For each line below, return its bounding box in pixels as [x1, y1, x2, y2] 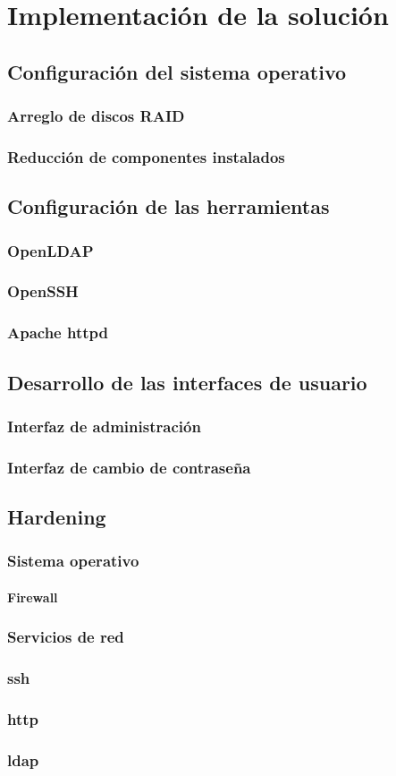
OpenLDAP [7, 239, 94, 261]
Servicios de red [7, 626, 124, 648]
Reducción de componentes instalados [7, 145, 285, 167]
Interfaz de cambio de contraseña [7, 456, 251, 478]
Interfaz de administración [7, 414, 201, 437]
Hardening [7, 503, 106, 531]
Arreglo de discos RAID [7, 105, 185, 127]
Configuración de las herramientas [7, 192, 330, 220]
